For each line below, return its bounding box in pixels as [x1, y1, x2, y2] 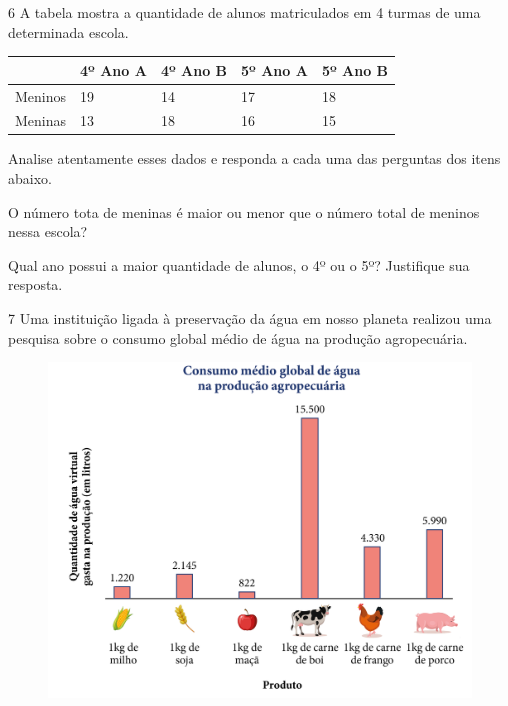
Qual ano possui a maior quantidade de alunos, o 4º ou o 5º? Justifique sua [8, 254, 470, 275]
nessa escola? [8, 221, 88, 242]
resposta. [8, 274, 63, 295]
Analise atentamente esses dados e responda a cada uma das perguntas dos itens [8, 148, 501, 169]
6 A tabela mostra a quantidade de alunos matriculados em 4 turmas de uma [8, 2, 481, 22]
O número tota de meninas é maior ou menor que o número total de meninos [8, 201, 480, 222]
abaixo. [8, 168, 52, 189]
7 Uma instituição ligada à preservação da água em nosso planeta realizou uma [8, 308, 492, 329]
